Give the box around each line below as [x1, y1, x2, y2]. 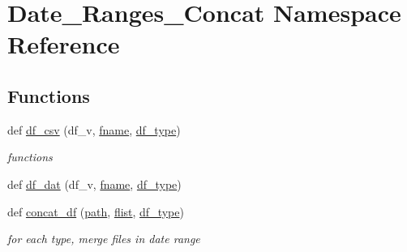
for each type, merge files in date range [7, 230, 200, 247]
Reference [7, 28, 120, 61]
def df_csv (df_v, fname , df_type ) [7, 121, 181, 138]
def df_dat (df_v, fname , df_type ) [7, 175, 182, 192]
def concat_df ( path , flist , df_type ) [7, 203, 184, 220]
